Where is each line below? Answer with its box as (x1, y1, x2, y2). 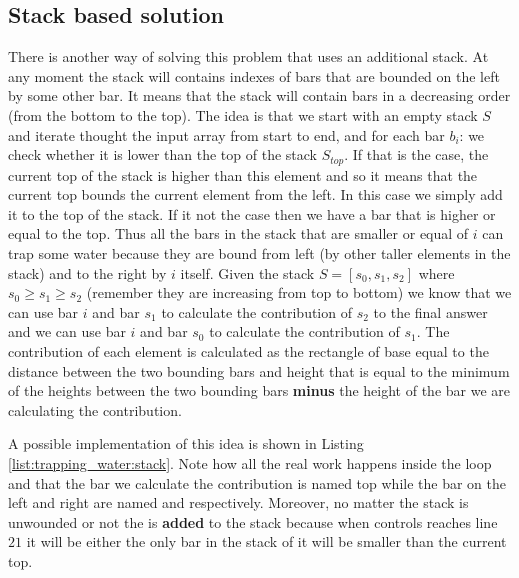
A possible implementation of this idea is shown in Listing (8, 433, 364, 454)
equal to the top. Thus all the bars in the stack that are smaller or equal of (8, 223, 469, 244)
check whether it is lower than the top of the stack (8, 144, 317, 165)
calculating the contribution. (8, 399, 182, 420)
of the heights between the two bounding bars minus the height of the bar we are (8, 380, 510, 401)
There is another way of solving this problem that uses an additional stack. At (8, 46, 489, 67)
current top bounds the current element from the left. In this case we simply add (8, 184, 503, 205)
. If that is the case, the (344, 144, 489, 165)
